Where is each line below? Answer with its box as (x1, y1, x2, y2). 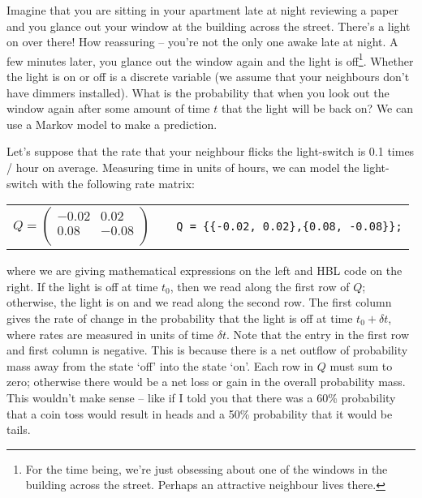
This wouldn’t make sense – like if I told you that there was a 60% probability (6, 389, 396, 406)
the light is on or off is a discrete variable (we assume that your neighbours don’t (6, 68, 410, 85)
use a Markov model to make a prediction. (6, 115, 217, 132)
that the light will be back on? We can (221, 100, 413, 117)
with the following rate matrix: (41, 174, 195, 191)
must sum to (329, 357, 393, 374)
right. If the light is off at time (6, 277, 158, 294)
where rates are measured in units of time (6, 325, 214, 342)
